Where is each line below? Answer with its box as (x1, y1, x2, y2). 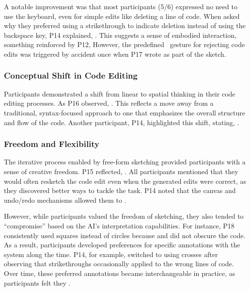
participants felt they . (4, 277, 71, 288)
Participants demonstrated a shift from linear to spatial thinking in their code (4, 88, 235, 98)
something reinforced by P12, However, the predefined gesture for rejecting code (4, 39, 245, 49)
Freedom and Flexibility (4, 138, 100, 150)
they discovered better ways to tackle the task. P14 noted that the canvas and (4, 185, 236, 195)
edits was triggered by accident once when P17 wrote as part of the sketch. (4, 48, 226, 59)
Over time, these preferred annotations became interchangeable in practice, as (4, 268, 235, 278)
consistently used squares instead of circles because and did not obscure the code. (4, 230, 246, 240)
